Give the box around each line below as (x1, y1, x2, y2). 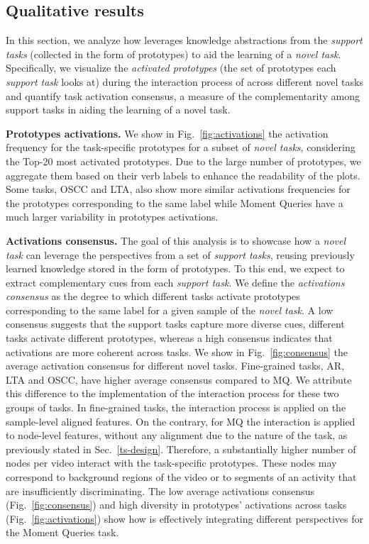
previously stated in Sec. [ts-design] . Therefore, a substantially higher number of (6, 441, 356, 456)
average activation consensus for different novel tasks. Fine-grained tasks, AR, (6, 358, 345, 373)
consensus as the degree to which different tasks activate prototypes (6, 289, 300, 304)
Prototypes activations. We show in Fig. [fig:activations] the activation (6, 126, 329, 140)
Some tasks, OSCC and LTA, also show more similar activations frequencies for (6, 182, 351, 196)
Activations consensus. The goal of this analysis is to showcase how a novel (6, 233, 346, 248)
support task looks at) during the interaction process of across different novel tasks (6, 74, 363, 89)
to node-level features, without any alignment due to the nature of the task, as (6, 428, 348, 443)
